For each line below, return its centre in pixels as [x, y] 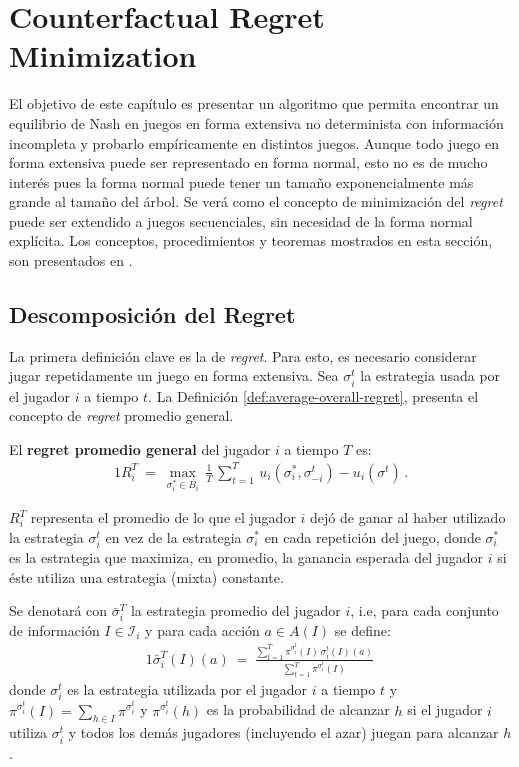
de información [54, 629]
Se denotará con [58, 610]
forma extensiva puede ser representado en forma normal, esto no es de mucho [248, 162]
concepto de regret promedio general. [121, 415]
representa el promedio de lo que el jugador [163, 517]
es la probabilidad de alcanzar [298, 709]
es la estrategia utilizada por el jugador [187, 689]
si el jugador [445, 709]
